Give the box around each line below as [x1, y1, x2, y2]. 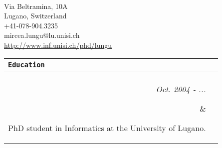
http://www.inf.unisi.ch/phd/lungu [4, 39, 112, 50]
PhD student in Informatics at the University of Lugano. [8, 122, 206, 134]
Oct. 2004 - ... [156, 83, 206, 95]
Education [8, 60, 45, 69]
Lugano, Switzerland [4, 10, 67, 21]
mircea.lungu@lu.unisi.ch [4, 30, 80, 40]
